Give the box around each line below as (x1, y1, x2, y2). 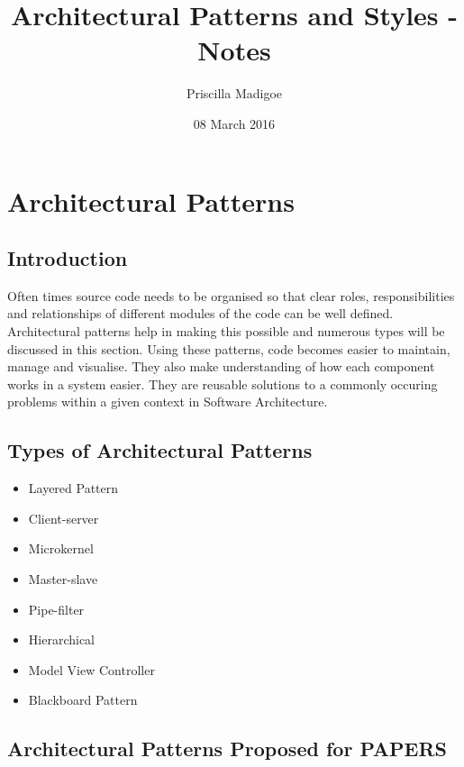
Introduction (7, 244, 128, 272)
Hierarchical (28, 630, 95, 649)
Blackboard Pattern (28, 690, 138, 709)
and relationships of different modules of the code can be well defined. (7, 304, 394, 323)
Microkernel (28, 539, 94, 558)
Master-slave (28, 570, 98, 589)
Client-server (28, 508, 99, 527)
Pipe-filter (28, 599, 85, 618)
